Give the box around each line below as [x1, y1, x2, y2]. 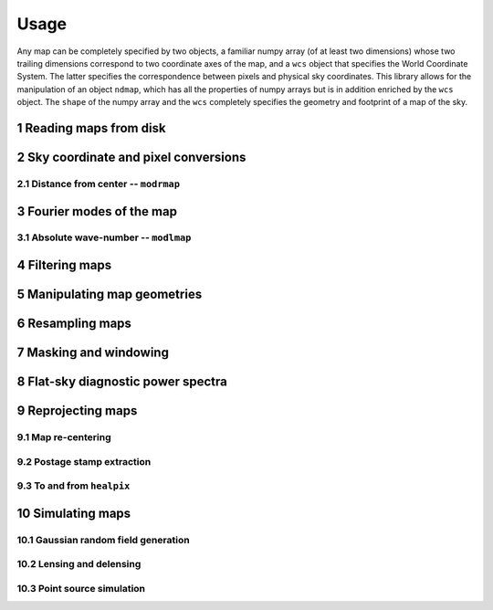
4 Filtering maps [16, 258, 112, 273]
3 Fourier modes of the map [16, 204, 178, 219]
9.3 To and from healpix [16, 479, 131, 492]
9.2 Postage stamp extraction [16, 455, 152, 468]
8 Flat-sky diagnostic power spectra [16, 374, 228, 390]
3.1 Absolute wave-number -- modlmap [16, 231, 192, 244]
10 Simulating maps [16, 505, 131, 521]
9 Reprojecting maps [16, 403, 138, 419]
